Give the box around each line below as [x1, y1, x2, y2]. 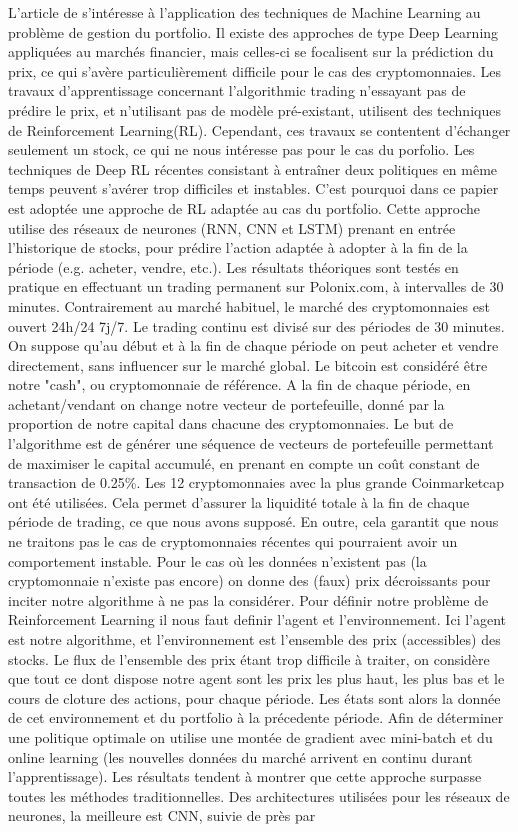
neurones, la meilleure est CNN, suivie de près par [8, 805, 316, 826]
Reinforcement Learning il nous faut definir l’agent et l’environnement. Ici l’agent [8, 609, 507, 630]
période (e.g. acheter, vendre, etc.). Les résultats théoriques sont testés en [8, 256, 459, 277]
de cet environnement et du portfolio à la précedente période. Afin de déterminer [8, 707, 504, 728]
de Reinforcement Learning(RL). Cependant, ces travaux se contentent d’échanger [8, 119, 511, 140]
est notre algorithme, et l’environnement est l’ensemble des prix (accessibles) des [8, 629, 501, 649]
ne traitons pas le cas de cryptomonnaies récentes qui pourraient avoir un [8, 531, 458, 552]
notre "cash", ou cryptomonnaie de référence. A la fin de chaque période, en [8, 374, 471, 395]
